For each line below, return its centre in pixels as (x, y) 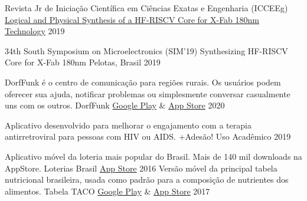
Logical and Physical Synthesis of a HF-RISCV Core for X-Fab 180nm (132, 19)
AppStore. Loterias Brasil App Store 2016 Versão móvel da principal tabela (141, 168)
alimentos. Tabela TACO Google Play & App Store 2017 (107, 191)
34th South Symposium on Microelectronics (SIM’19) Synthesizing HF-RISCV (146, 50)
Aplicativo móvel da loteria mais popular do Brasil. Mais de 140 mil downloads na (153, 156)
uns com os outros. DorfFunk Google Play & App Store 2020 (115, 105)
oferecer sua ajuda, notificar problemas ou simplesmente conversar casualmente (148, 93)
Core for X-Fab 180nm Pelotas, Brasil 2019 (83, 62)
